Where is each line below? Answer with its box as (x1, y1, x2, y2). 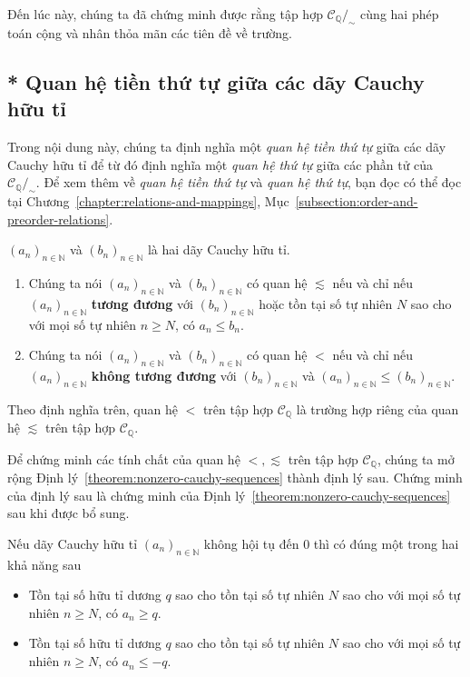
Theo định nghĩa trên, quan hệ (7, 399, 178, 418)
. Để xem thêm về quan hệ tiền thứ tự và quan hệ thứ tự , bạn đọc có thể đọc (35, 173, 462, 192)
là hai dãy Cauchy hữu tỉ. (147, 240, 290, 259)
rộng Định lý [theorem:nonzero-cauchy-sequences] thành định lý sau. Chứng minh (7, 468, 463, 487)
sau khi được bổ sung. (7, 503, 130, 523)
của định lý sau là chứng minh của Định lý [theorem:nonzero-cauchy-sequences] (7, 485, 451, 504)
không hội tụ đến (203, 533, 299, 553)
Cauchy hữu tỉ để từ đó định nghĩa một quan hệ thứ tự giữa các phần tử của (7, 154, 434, 174)
